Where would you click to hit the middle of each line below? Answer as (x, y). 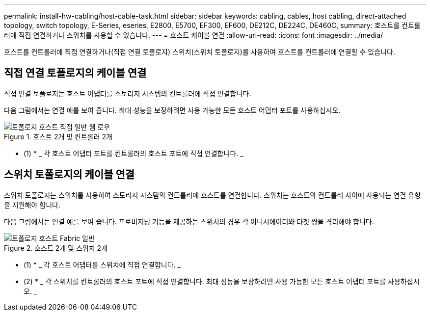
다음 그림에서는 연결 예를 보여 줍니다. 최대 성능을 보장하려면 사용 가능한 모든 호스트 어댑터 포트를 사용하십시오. (172, 110)
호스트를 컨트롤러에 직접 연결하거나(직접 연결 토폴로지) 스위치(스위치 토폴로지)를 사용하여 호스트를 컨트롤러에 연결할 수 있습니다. (200, 52)
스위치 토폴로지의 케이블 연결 (69, 175)
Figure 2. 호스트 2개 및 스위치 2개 (56, 248)
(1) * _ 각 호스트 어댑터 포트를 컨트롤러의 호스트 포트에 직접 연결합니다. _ (134, 153)
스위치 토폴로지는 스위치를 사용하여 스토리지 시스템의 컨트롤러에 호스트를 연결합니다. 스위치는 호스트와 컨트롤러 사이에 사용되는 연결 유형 (212, 195)
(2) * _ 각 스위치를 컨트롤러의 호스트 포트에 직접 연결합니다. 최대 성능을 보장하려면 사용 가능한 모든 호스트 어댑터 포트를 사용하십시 (222, 281)
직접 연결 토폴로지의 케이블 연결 (75, 73)
